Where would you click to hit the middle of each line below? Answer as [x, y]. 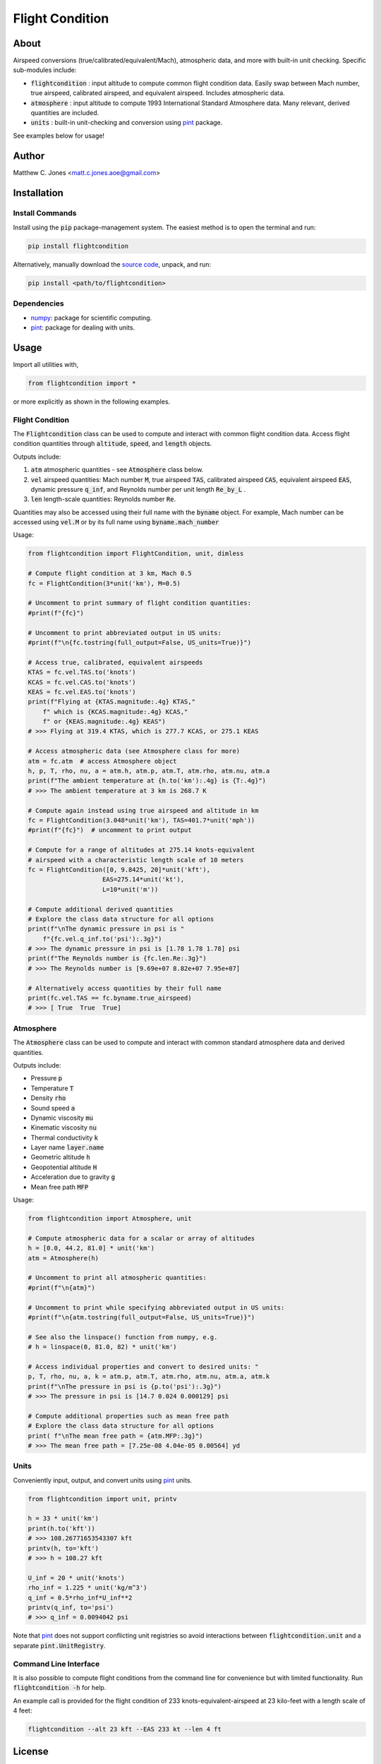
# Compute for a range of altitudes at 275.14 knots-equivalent [141, 850]
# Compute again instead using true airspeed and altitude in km [143, 810]
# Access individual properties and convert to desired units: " [143, 1366]
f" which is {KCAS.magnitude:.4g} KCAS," [115, 712]
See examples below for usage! [59, 135]
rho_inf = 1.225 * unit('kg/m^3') [87, 1588]
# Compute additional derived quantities [101, 909]
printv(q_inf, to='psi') [71, 1608]
